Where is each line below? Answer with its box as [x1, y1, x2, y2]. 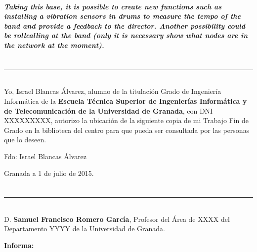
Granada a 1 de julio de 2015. [4, 168, 94, 178]
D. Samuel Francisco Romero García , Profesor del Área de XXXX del [4, 213, 230, 224]
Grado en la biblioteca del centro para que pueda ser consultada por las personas [4, 125, 250, 135]
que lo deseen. [4, 134, 46, 145]
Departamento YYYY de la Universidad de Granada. [4, 223, 166, 234]
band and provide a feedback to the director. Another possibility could [4, 20, 245, 31]
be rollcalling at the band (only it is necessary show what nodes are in [4, 30, 248, 41]
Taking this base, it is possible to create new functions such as [4, 1, 222, 11]
